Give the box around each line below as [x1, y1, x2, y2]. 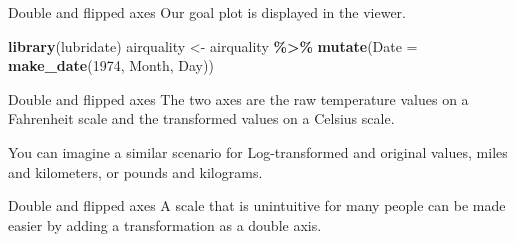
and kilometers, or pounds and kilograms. [8, 161, 263, 182]
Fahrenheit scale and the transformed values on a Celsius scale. [8, 108, 395, 129]
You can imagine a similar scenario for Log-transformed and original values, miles [8, 141, 508, 162]
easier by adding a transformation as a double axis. [8, 214, 322, 235]
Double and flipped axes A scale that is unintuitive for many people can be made [8, 195, 506, 216]
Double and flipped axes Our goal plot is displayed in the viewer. [8, 2, 406, 22]
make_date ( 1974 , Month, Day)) [8, 55, 214, 76]
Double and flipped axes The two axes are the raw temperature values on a [8, 88, 469, 109]
